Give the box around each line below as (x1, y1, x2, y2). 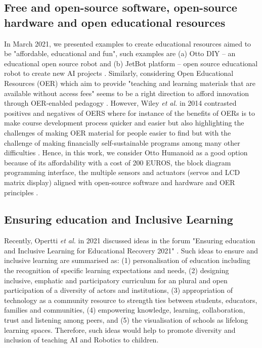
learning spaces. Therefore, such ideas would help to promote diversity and (4, 324, 236, 335)
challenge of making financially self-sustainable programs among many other (4, 137, 240, 148)
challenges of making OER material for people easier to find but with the (4, 127, 231, 138)
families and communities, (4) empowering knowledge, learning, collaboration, (4, 304, 245, 315)
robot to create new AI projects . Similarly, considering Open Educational (4, 68, 234, 78)
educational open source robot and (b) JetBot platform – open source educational (4, 58, 258, 68)
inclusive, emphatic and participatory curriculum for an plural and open (4, 275, 228, 285)
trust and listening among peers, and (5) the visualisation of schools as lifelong (4, 315, 248, 325)
